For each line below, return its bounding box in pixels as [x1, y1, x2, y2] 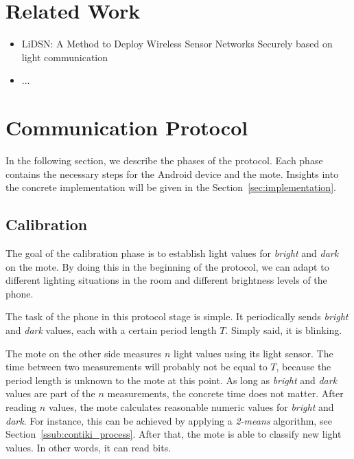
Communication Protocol [5, 113, 248, 142]
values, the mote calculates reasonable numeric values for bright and [48, 399, 334, 414]
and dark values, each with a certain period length [5, 322, 217, 337]
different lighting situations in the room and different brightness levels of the [5, 273, 327, 287]
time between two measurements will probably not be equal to [5, 359, 268, 374]
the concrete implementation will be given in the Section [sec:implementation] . [5, 180, 336, 194]
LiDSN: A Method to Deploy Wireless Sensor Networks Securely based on [21, 36, 333, 51]
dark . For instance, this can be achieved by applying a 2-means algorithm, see [5, 413, 332, 427]
